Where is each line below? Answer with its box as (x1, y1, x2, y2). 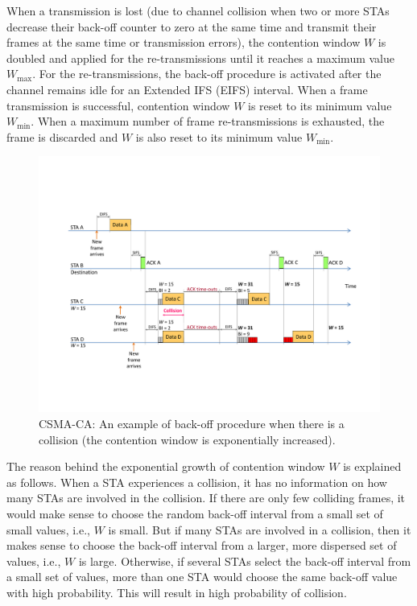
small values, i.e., (6, 521, 90, 538)
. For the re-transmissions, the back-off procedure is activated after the (32, 65, 382, 82)
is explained (343, 458, 402, 475)
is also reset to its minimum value (135, 128, 303, 145)
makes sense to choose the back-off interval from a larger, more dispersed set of (6, 537, 397, 554)
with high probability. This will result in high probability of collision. (6, 583, 347, 600)
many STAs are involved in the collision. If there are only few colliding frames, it (6, 489, 406, 506)
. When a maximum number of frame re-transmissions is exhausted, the (31, 113, 385, 130)
